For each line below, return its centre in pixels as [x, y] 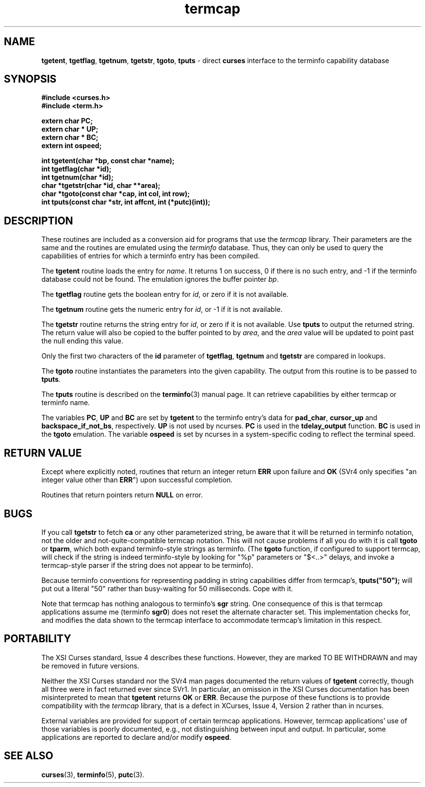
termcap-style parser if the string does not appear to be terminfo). [147, 565]
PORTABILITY [38, 639]
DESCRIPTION [39, 221]
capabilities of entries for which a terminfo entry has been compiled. [151, 256]
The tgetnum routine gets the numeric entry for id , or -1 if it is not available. [162, 309]
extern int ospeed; [72, 146]
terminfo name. [66, 403]
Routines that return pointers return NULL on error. [122, 495]
